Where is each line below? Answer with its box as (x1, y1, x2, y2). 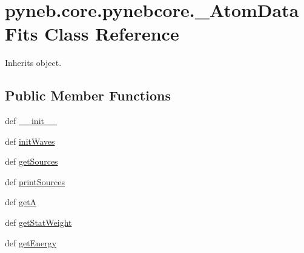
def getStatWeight (5, 216, 72, 229)
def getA (5, 195, 37, 208)
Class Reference (44, 21, 179, 46)
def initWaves (5, 134, 55, 147)
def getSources (5, 155, 58, 168)
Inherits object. (5, 56, 62, 69)
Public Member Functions (5, 86, 171, 105)
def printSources (5, 175, 65, 188)
